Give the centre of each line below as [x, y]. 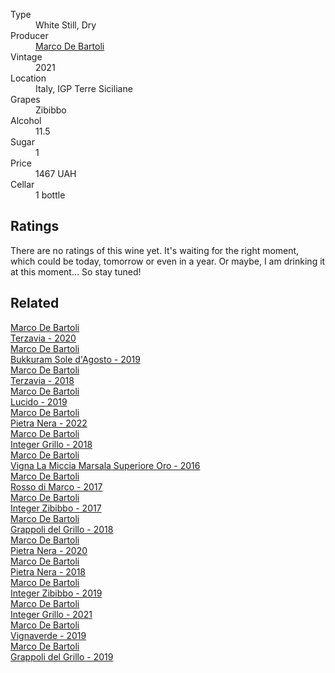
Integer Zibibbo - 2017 [56, 508]
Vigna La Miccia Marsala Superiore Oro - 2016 [105, 465]
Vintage [26, 57]
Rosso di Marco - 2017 [56, 486]
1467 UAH [56, 173]
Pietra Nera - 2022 [49, 423]
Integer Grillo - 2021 [51, 614]
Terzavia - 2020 [43, 338]
